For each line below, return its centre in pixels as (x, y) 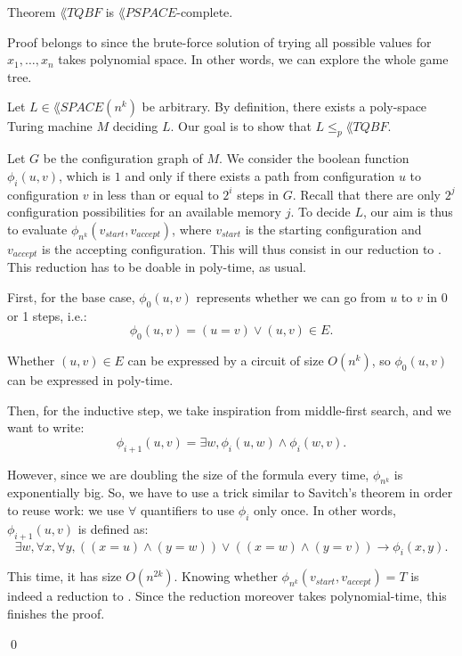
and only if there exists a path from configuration (260, 175)
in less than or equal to (156, 194)
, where (192, 229)
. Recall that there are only (366, 194)
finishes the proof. (56, 613)
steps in (258, 194)
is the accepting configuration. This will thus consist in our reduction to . (241, 248)
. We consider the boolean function (314, 158)
